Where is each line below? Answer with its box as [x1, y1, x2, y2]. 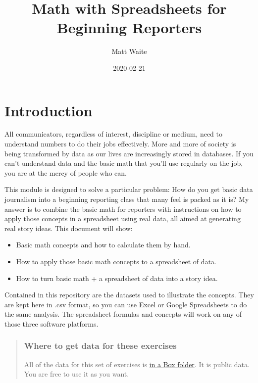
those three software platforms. [4, 318, 99, 329]
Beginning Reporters [56, 17, 202, 38]
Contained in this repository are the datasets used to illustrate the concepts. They [4, 289, 254, 300]
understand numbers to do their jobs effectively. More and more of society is [4, 139, 236, 149]
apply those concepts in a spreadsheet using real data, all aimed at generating [4, 213, 241, 224]
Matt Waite [111, 46, 147, 56]
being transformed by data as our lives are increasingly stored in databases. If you [4, 148, 254, 158]
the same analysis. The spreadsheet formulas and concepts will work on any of [4, 309, 242, 319]
